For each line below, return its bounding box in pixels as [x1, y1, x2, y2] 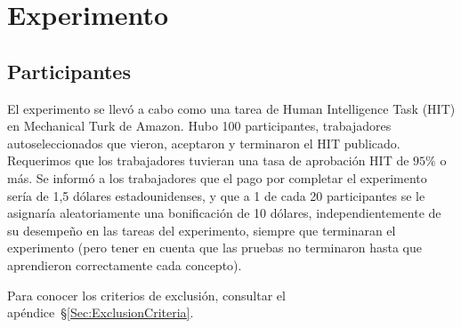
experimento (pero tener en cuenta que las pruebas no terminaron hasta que [7, 238, 422, 257]
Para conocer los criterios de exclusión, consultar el [7, 285, 286, 304]
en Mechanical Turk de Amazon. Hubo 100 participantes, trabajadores [7, 116, 392, 135]
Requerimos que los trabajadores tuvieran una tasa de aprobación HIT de [7, 151, 409, 170]
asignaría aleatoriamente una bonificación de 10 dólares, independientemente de [7, 204, 441, 222]
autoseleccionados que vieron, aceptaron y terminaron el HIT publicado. [7, 133, 400, 152]
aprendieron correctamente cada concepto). [7, 255, 242, 274]
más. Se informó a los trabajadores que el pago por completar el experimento [7, 168, 427, 187]
